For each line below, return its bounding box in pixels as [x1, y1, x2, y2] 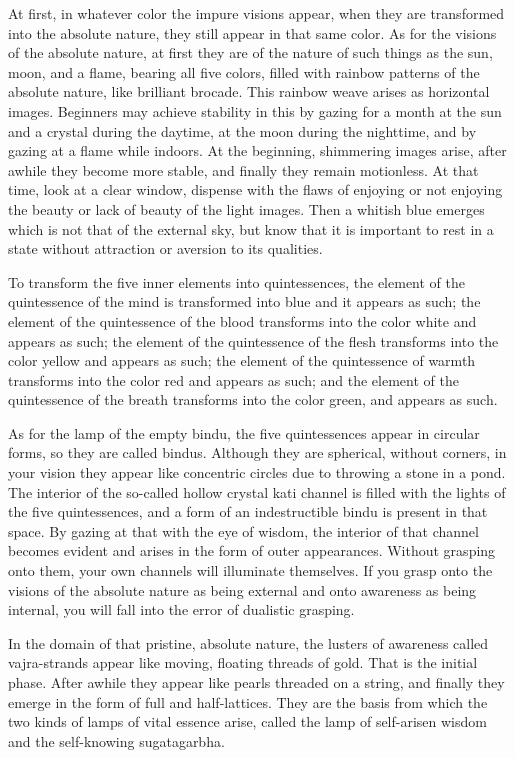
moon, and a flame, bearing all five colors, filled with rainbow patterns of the [8, 61, 480, 82]
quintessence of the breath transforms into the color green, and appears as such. [8, 389, 498, 410]
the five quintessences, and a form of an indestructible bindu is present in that [8, 501, 488, 522]
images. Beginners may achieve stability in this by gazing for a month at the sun [8, 100, 502, 121]
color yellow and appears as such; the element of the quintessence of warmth [8, 350, 476, 371]
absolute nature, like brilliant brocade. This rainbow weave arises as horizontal [8, 81, 490, 102]
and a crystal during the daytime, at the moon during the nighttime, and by [8, 120, 477, 141]
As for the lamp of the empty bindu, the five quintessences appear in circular [8, 422, 480, 443]
